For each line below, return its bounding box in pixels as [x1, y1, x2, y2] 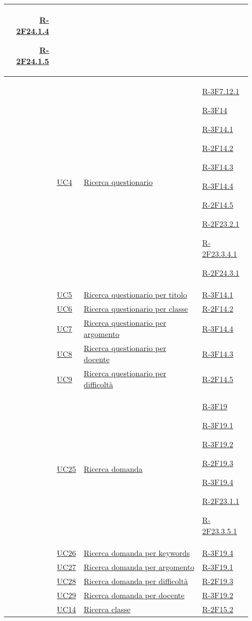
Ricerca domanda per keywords [83, 547, 190, 558]
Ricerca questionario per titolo [83, 289, 187, 300]
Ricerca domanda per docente [83, 589, 185, 601]
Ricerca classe [83, 604, 131, 615]
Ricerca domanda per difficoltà [83, 575, 188, 587]
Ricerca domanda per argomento [83, 561, 194, 572]
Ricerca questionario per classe [83, 303, 188, 314]
